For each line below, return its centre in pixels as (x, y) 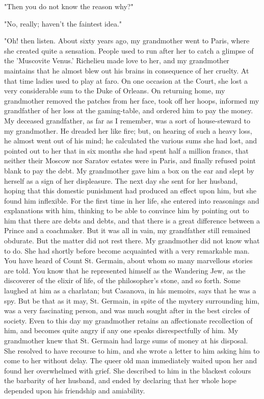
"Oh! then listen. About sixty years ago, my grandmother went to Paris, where (127, 41)
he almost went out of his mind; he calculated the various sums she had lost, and (130, 141)
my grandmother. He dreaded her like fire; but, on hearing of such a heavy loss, (128, 130)
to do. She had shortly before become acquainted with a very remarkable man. (127, 250)
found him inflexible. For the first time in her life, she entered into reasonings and (132, 200)
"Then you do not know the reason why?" (69, 6)
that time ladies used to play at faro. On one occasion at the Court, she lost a (126, 80)
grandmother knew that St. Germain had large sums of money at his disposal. (126, 340)
